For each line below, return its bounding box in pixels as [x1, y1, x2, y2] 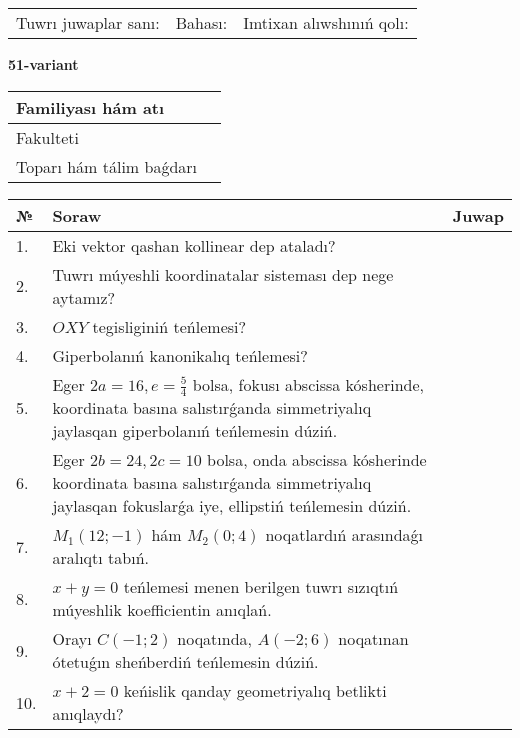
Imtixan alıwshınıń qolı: [243, 11, 409, 34]
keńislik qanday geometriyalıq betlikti [123, 679, 387, 703]
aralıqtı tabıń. [52, 546, 149, 570]
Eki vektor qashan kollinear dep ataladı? [52, 233, 336, 257]
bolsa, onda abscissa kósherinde [207, 448, 427, 472]
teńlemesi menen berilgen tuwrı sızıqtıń [123, 575, 399, 599]
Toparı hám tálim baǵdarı [16, 154, 198, 178]
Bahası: [175, 11, 228, 34]
